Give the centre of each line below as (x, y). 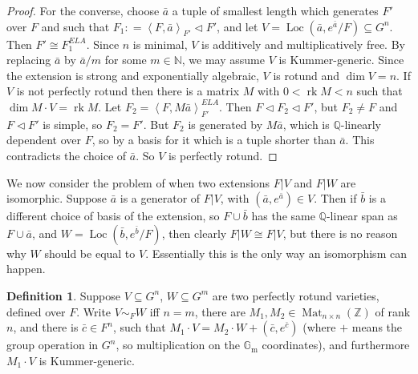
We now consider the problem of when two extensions (138, 182)
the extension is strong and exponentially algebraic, (133, 75)
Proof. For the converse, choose (83, 10)
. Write (94, 311)
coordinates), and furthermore (336, 345)
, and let (237, 26)
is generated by (225, 124)
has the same (283, 216)
